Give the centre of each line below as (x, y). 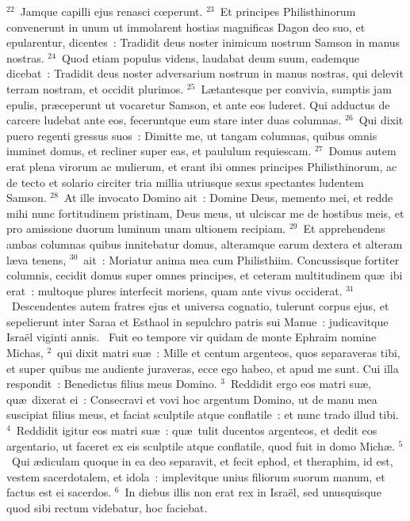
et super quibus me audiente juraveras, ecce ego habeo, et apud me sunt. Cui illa (203, 368)
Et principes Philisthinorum (288, 11)
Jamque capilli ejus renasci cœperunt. (111, 11)
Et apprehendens (344, 228)
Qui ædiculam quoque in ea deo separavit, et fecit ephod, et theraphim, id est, (202, 461)
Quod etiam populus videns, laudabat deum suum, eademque (211, 57)
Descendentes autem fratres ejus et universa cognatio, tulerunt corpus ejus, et (200, 306)
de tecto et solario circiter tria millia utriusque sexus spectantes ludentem (185, 182)
